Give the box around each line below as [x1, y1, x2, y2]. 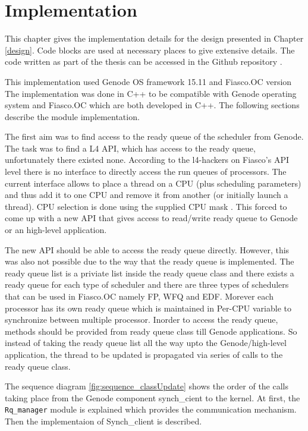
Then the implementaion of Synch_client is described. [5, 415, 202, 427]
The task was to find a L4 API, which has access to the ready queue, [5, 141, 256, 154]
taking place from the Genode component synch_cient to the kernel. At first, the [5, 391, 300, 404]
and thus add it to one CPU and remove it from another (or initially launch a [5, 188, 288, 201]
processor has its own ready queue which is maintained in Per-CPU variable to [5, 301, 292, 314]
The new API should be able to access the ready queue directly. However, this [5, 243, 290, 256]
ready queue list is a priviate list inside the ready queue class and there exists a [5, 266, 294, 279]
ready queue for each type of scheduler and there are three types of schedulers [5, 278, 289, 291]
